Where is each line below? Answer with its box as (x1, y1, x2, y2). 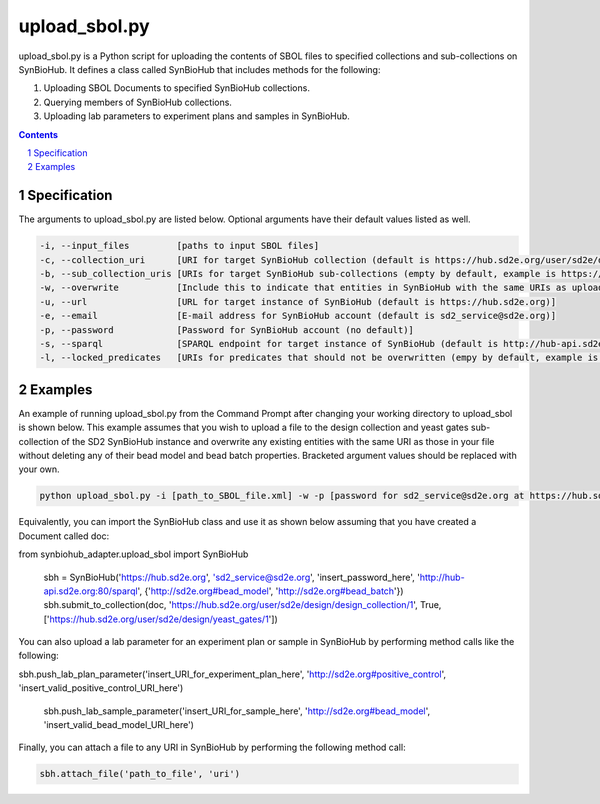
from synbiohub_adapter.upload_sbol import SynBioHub (18, 548, 249, 560)
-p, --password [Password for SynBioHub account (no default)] (39, 324, 415, 335)
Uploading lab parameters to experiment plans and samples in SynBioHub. (43, 110, 350, 122)
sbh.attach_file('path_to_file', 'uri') (39, 768, 240, 780)
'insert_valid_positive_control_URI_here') (18, 682, 184, 694)
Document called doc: (18, 530, 110, 542)
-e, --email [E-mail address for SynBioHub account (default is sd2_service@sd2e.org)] (39, 310, 557, 322)
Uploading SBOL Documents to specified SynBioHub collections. (43, 82, 310, 94)
